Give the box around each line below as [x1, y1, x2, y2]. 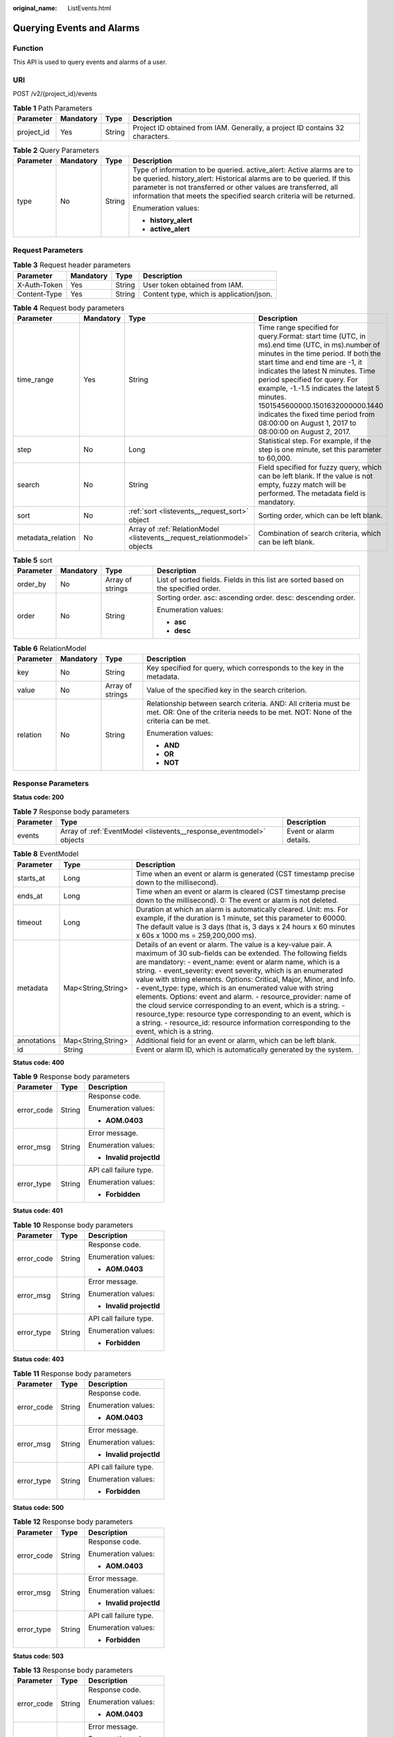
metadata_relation [17, 532, 76, 542]
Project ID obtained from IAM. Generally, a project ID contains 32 [132, 123, 345, 133]
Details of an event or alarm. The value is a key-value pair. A [135, 939, 332, 949]
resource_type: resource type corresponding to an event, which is [135, 1009, 352, 1019]
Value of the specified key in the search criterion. [146, 685, 307, 695]
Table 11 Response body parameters [12, 1369, 132, 1378]
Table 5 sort [12, 556, 53, 566]
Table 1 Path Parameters [12, 103, 93, 113]
